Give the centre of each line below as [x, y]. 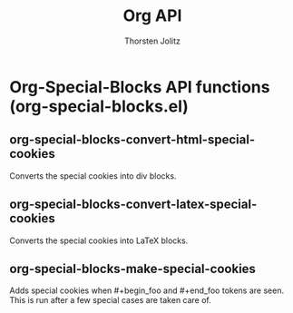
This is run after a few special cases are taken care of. [110, 300]
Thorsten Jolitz [152, 41]
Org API [152, 16]
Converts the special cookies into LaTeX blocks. [99, 240]
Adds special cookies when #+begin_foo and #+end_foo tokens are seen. [146, 290]
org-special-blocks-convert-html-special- [132, 140]
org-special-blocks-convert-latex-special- [133, 205]
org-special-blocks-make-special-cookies [133, 269]
